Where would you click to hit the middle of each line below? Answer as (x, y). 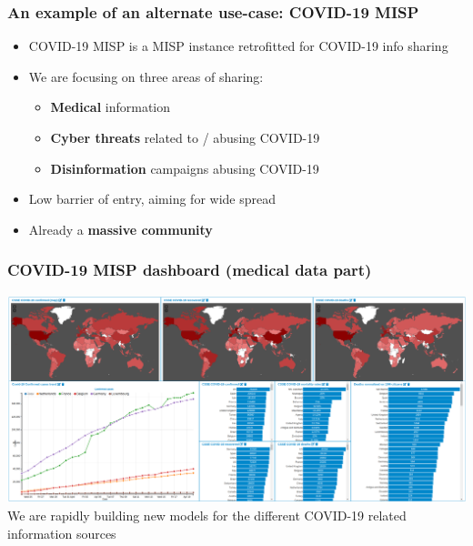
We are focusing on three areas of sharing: (146, 76)
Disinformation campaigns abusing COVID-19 (185, 168)
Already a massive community (121, 229)
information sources (62, 533)
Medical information (111, 107)
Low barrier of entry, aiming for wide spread (152, 199)
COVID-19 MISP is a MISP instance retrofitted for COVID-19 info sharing (238, 46)
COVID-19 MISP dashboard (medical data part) (190, 270)
